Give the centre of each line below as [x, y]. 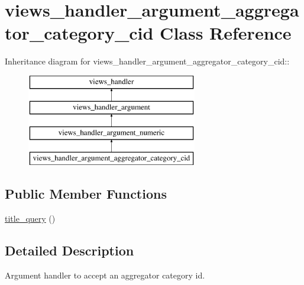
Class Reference [226, 33]
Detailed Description [69, 250]
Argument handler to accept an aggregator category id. [105, 275]
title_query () [30, 218]
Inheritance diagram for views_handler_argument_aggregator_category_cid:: [147, 61]
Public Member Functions [86, 194]
